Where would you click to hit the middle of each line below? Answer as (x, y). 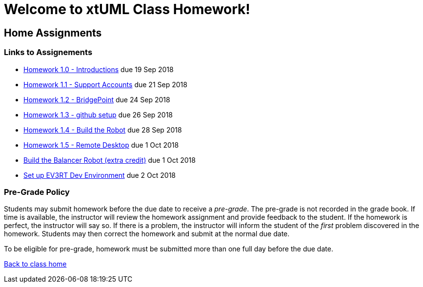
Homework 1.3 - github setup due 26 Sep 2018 (98, 115)
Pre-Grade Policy (37, 192)
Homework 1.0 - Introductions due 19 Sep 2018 (99, 69)
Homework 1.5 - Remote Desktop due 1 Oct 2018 (101, 145)
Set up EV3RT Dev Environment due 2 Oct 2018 (100, 175)
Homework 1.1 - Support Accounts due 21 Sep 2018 (105, 84)
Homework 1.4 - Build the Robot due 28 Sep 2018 (103, 130)
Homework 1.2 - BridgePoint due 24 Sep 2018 (97, 99)
